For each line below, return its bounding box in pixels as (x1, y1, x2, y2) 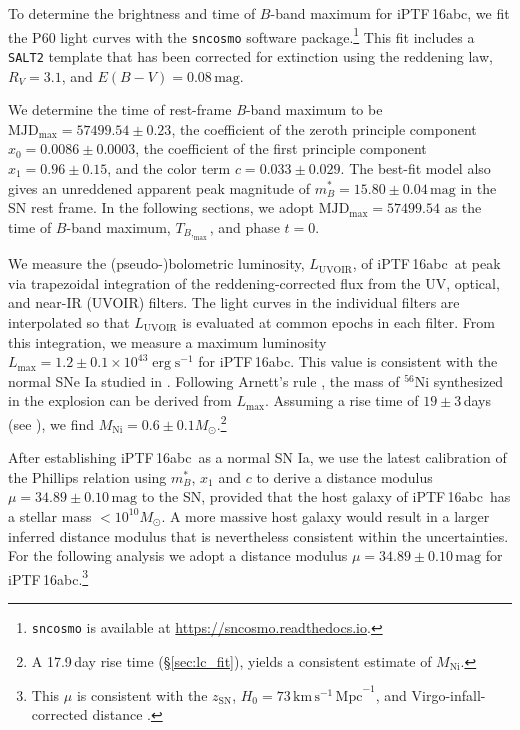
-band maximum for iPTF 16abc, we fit (270, 3, 510, 23)
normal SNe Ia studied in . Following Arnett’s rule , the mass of (8, 370, 400, 391)
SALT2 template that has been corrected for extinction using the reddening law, (8, 45, 493, 66)
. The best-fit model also (340, 157, 491, 178)
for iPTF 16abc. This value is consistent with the (198, 351, 498, 372)
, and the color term (107, 157, 231, 178)
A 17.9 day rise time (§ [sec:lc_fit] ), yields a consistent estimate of (31, 650, 432, 671)
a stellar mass (8, 505, 92, 526)
